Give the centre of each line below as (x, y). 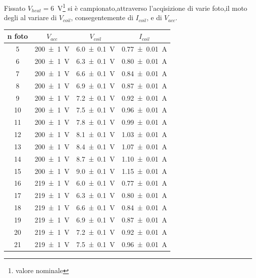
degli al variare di (31, 17)
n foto (18, 36)
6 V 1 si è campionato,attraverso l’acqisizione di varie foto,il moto (149, 7)
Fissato (15, 8)
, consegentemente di (102, 17)
